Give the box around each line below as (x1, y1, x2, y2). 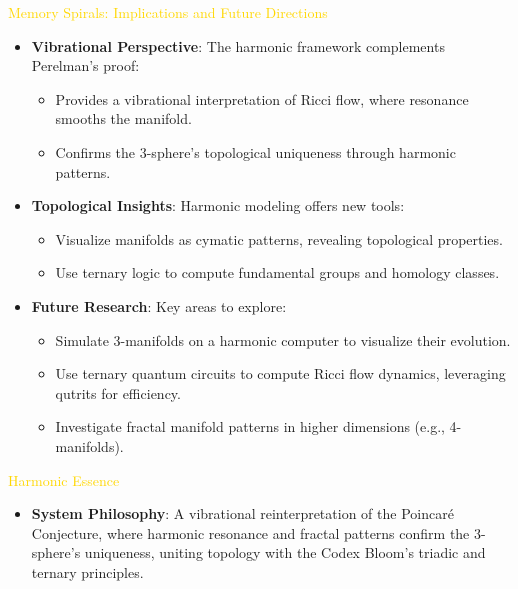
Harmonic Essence (8, 469, 120, 490)
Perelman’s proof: (31, 55, 140, 76)
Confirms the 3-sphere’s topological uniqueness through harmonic (55, 141, 456, 162)
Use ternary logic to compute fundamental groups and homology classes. (55, 262, 500, 283)
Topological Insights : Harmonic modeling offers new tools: (31, 195, 405, 216)
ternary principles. (31, 561, 144, 582)
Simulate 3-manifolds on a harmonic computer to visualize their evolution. (55, 329, 511, 350)
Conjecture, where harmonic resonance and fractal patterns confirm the (31, 522, 470, 543)
